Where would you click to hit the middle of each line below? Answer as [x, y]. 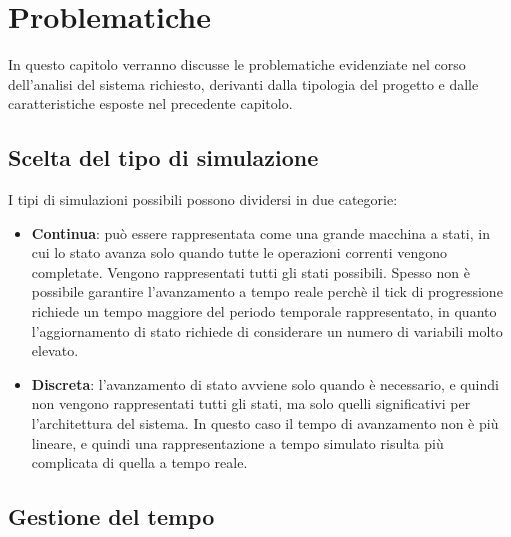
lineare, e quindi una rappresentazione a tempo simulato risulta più [237, 442]
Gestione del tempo [111, 516]
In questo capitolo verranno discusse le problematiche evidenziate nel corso [237, 64]
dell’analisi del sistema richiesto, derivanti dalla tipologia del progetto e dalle [243, 83]
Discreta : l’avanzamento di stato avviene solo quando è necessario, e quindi [265, 383]
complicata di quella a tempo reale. [139, 462]
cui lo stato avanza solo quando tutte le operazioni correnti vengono [239, 252]
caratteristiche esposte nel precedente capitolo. [150, 103]
